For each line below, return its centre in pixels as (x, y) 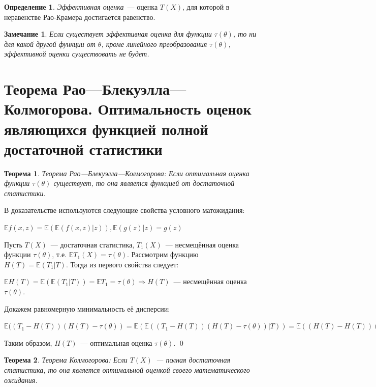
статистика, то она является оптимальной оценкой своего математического (127, 369)
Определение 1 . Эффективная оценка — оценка (81, 7)
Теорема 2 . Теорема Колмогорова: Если (66, 360)
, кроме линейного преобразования (154, 44)
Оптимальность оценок (175, 109)
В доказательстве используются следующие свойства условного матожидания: (124, 210)
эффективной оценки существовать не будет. (77, 54)
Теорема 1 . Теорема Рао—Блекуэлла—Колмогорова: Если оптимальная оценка (127, 173)
